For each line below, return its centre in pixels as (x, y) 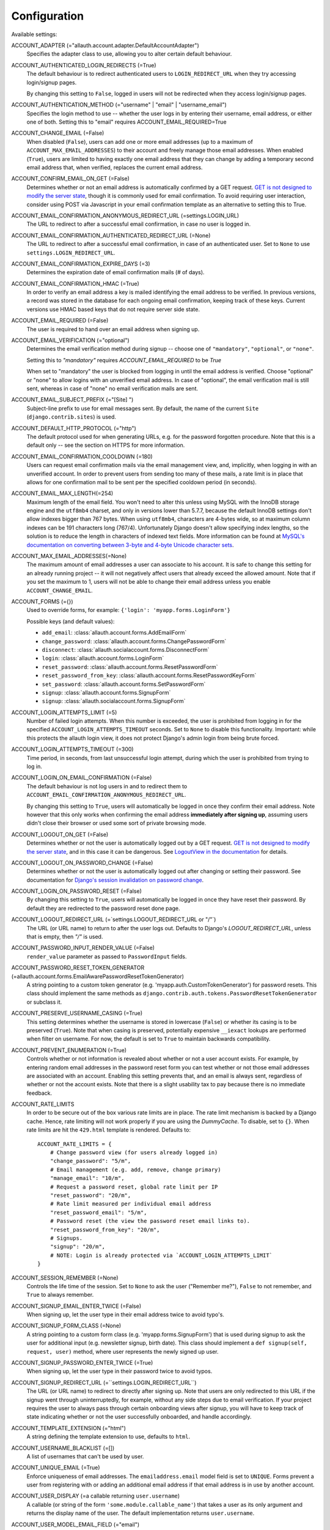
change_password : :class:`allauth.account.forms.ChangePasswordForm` (134, 641)
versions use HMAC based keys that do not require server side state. (113, 309)
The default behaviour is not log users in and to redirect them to (107, 786)
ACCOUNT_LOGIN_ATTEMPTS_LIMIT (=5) (64, 712)
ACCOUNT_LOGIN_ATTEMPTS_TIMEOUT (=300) (72, 749)
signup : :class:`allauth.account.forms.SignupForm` (106, 692)
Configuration (48, 16)
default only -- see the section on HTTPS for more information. (106, 445)
